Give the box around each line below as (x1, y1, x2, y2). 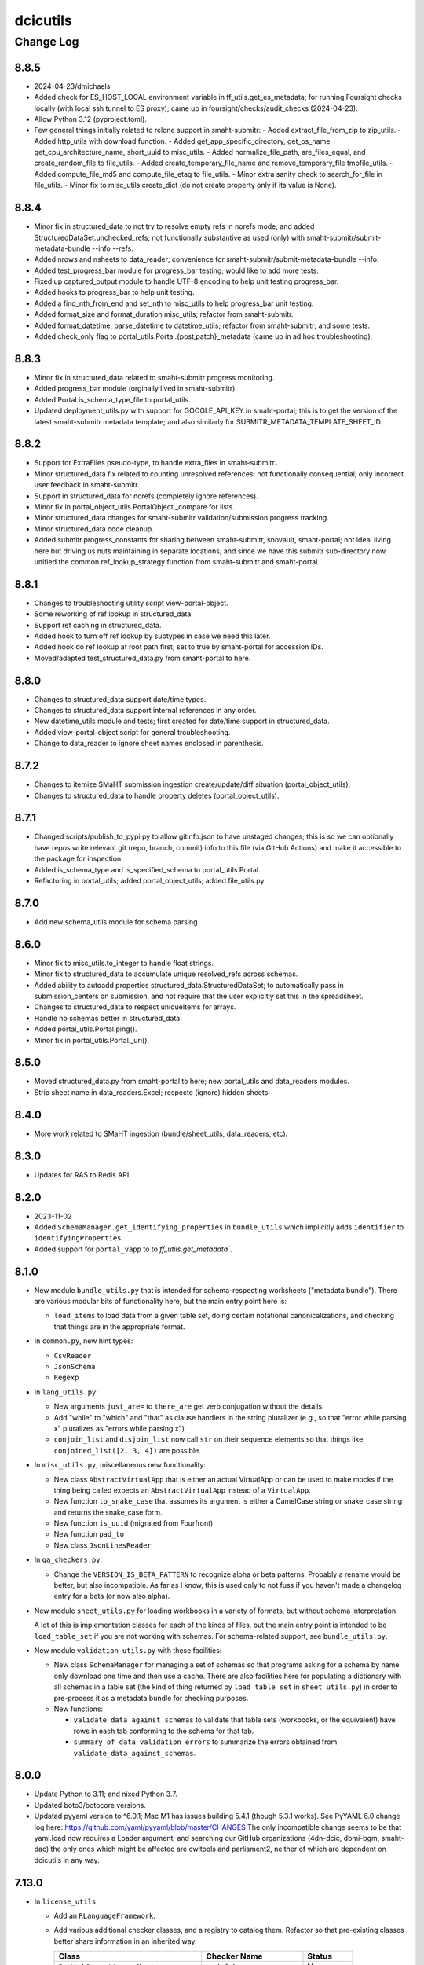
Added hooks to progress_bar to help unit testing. (34, 288, 195, 297)
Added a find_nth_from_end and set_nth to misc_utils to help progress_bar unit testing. (34, 299, 314, 308)
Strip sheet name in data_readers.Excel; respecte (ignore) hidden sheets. (34, 1087, 271, 1096)
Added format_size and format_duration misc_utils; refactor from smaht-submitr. (34, 310, 294, 319)
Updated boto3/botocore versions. (34, 1800, 147, 1809)
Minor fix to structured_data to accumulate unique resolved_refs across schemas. (34, 969, 298, 979)
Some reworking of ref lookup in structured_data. (34, 609, 194, 619)
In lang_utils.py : (34, 1387, 98, 1397)
